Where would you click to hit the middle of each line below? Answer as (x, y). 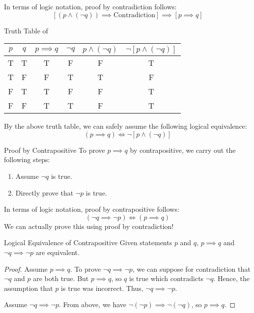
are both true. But (61, 278)
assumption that (28, 288)
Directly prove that (44, 192)
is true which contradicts (167, 278)
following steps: (27, 159)
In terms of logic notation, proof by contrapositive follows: (92, 209)
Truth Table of (26, 30)
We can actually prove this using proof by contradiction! (89, 226)
